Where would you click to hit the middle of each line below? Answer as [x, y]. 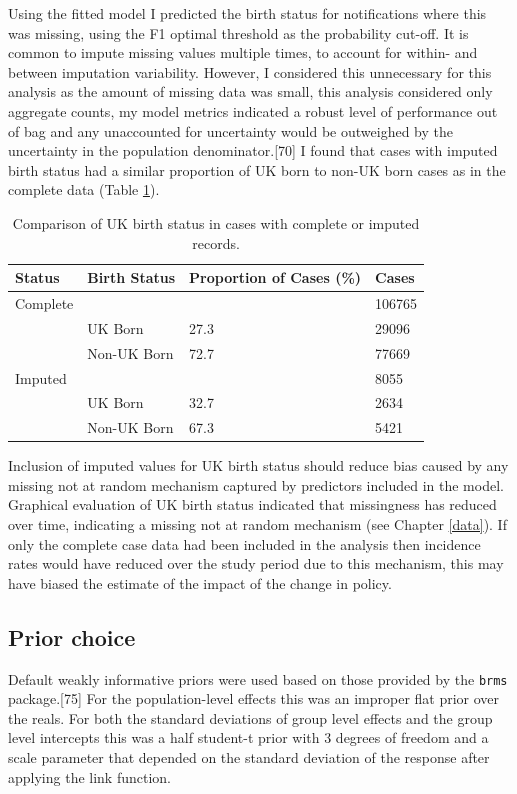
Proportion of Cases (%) [275, 277]
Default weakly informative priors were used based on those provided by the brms [258, 678]
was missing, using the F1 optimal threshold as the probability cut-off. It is [238, 32]
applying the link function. [90, 776]
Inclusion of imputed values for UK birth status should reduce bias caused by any [258, 465]
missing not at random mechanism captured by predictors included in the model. [256, 484]
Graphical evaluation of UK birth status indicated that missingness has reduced [252, 504]
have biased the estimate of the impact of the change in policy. [200, 582]
